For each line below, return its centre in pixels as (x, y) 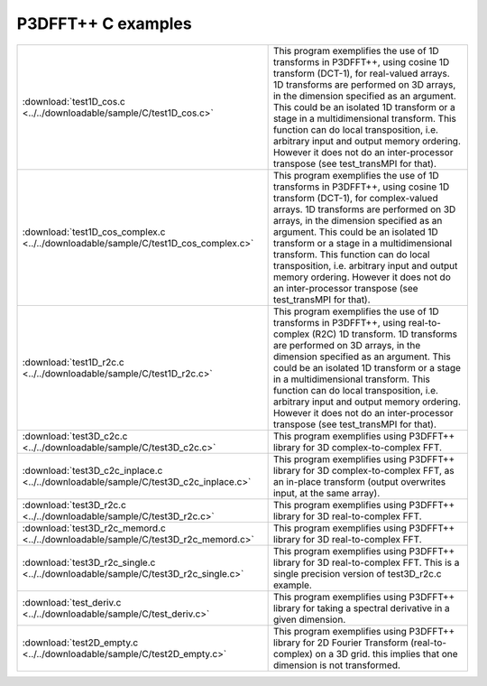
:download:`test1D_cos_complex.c (94, 232)
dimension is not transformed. (337, 665)
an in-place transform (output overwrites (359, 481)
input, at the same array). (326, 493)
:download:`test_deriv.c (72, 602)
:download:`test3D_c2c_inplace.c (92, 470)
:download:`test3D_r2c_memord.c (94, 528)
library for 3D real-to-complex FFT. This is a (366, 562)
